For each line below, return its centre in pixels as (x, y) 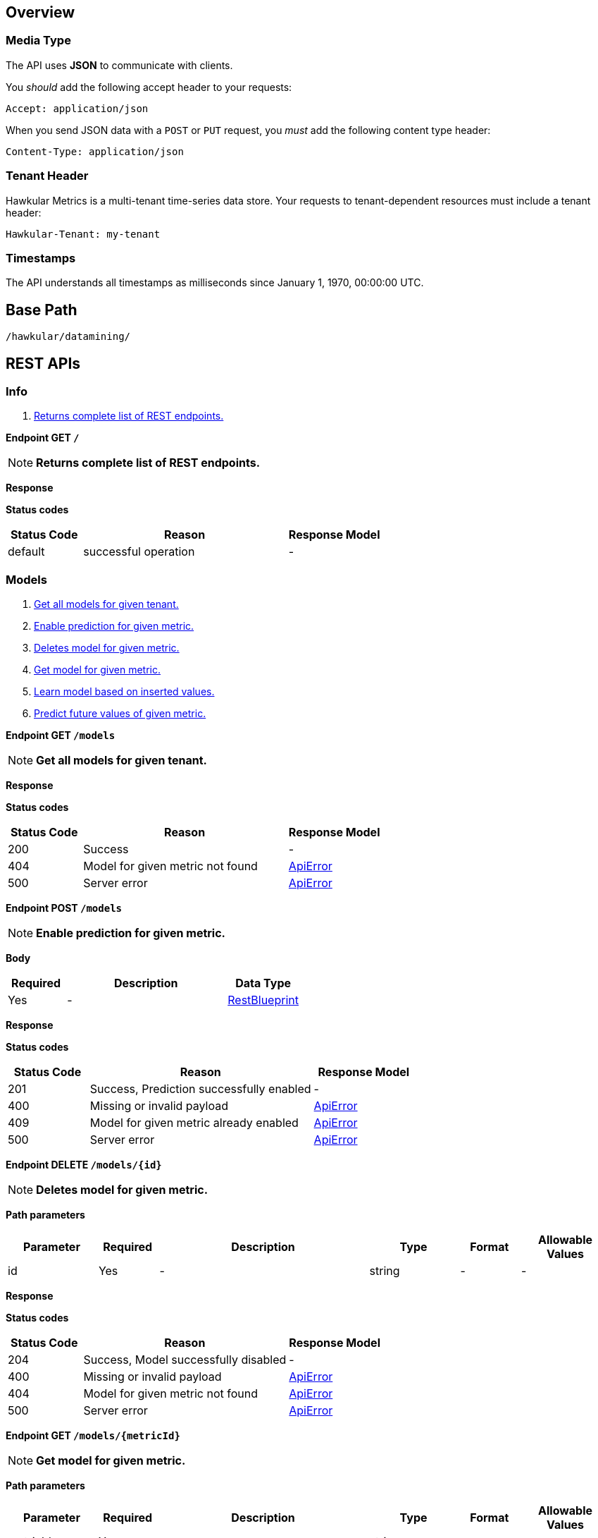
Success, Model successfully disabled (185, 1360)
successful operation (139, 552)
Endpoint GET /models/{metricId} (93, 1436)
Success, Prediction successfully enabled (200, 1089)
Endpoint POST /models (64, 908)
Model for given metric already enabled (194, 1123)
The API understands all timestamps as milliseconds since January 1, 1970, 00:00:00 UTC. (215, 283)
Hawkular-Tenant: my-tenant (83, 234)
